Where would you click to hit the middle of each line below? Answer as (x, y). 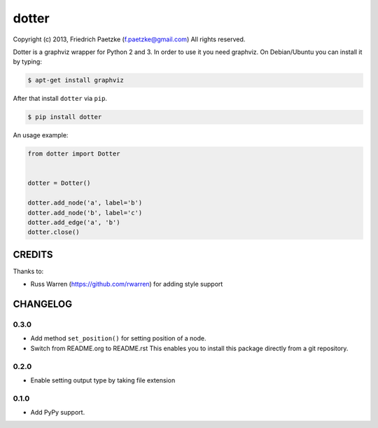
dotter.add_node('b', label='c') (85, 213)
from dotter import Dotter (74, 154)
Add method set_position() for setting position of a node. (118, 338)
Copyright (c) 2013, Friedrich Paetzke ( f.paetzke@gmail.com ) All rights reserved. (129, 39)
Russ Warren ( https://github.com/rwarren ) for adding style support (127, 284)
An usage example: (41, 135)
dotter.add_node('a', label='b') (85, 203)
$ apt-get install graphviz (76, 80)
